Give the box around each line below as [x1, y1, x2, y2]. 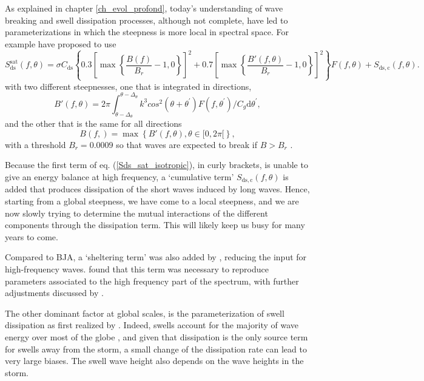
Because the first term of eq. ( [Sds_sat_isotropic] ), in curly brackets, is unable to [5, 158, 308, 171]
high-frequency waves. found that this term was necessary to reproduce [5, 262, 269, 275]
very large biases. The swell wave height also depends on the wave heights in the [5, 354, 304, 367]
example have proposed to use [5, 37, 116, 50]
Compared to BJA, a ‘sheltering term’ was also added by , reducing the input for [5, 251, 307, 263]
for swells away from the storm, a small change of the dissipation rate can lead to [5, 342, 307, 355]
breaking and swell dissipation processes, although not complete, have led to [5, 13, 288, 26]
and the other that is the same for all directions [5, 117, 182, 130]
